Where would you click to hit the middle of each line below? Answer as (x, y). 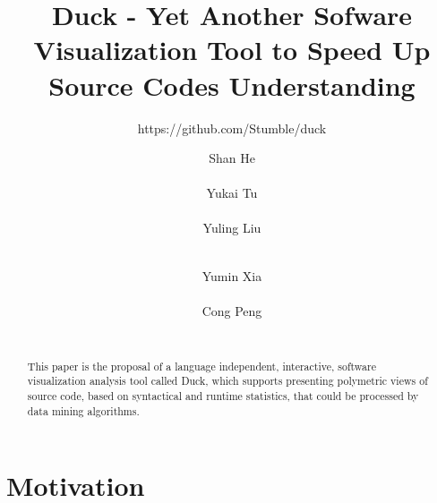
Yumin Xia (232, 275)
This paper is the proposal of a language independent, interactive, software (201, 366)
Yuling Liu (232, 228)
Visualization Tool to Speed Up (232, 50)
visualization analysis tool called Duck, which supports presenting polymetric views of (227, 381)
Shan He (232, 158)
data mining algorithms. (83, 410)
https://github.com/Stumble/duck (232, 128)
